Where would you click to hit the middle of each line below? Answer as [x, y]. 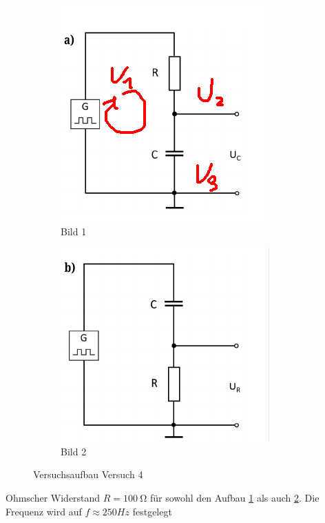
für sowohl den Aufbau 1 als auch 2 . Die [234, 497]
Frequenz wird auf [44, 511]
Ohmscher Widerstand [53, 497]
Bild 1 [74, 231]
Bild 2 [74, 451]
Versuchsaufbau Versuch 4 [88, 474]
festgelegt [152, 511]
